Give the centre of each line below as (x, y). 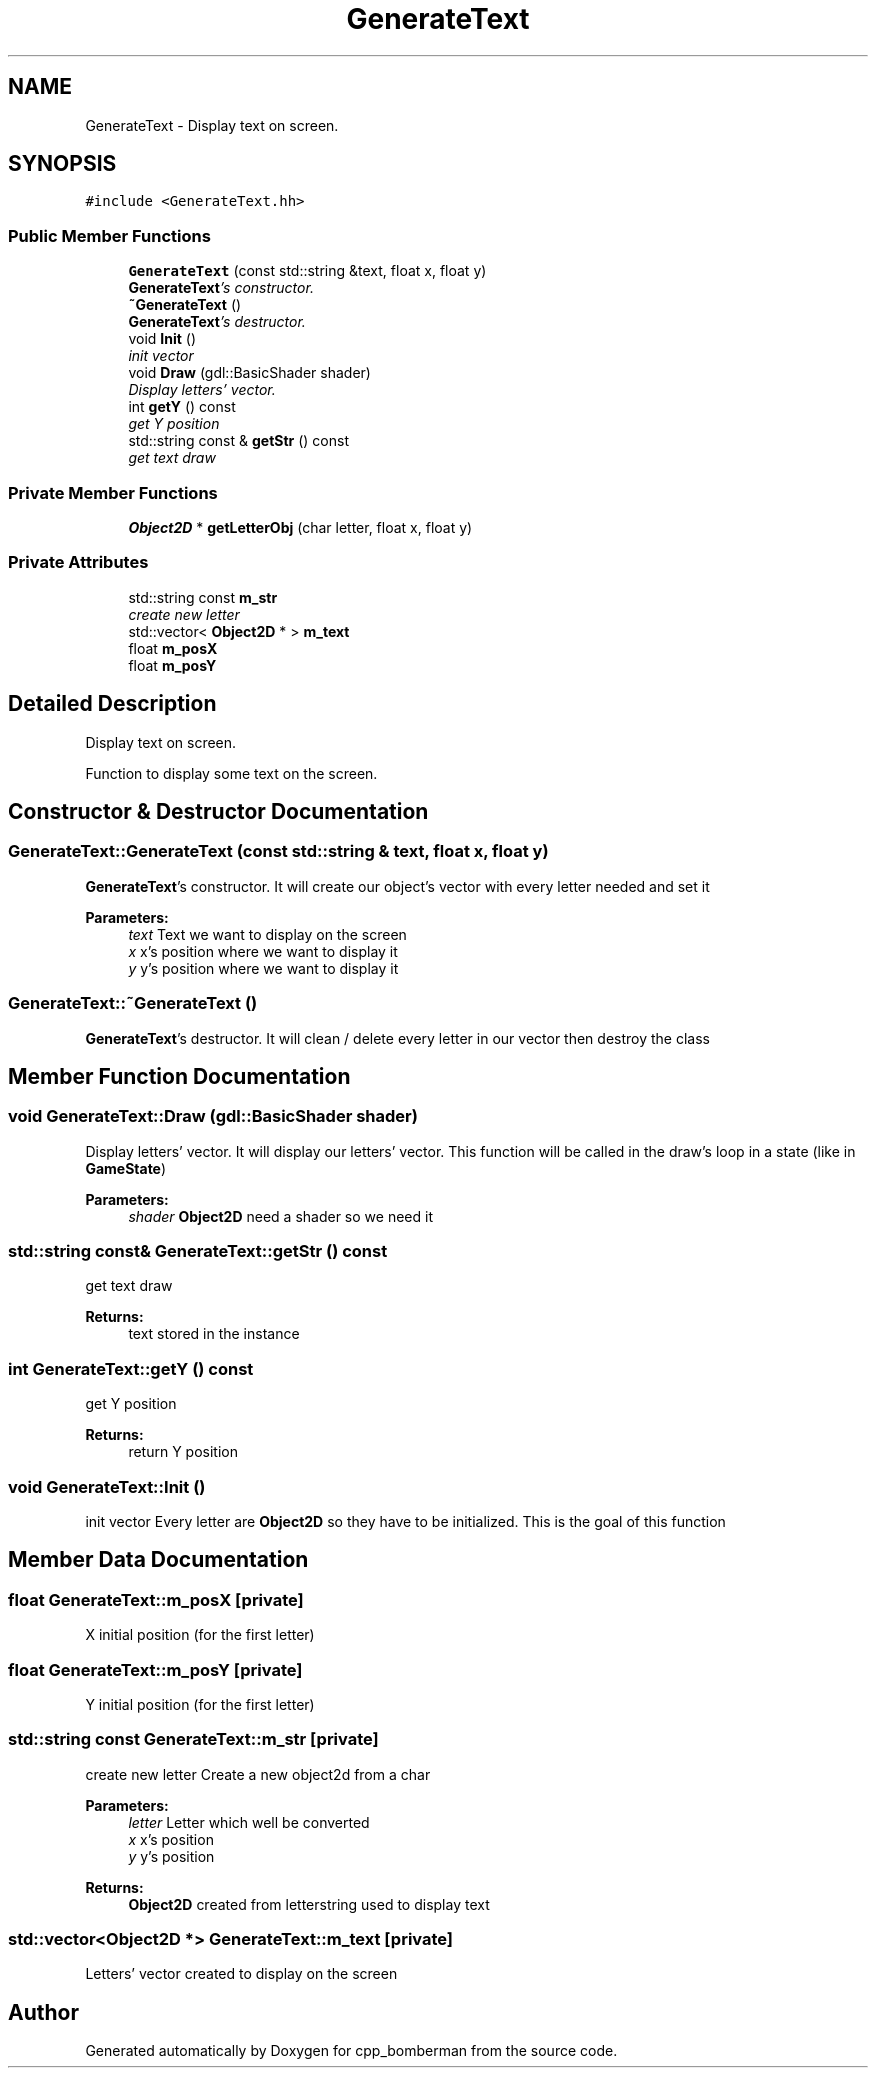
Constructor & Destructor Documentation (218, 811)
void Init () (162, 339)
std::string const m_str (203, 597)
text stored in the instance (214, 1334)
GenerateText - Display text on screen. (212, 125)
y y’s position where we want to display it (263, 968)
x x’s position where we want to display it (263, 951)
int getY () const (182, 407)
